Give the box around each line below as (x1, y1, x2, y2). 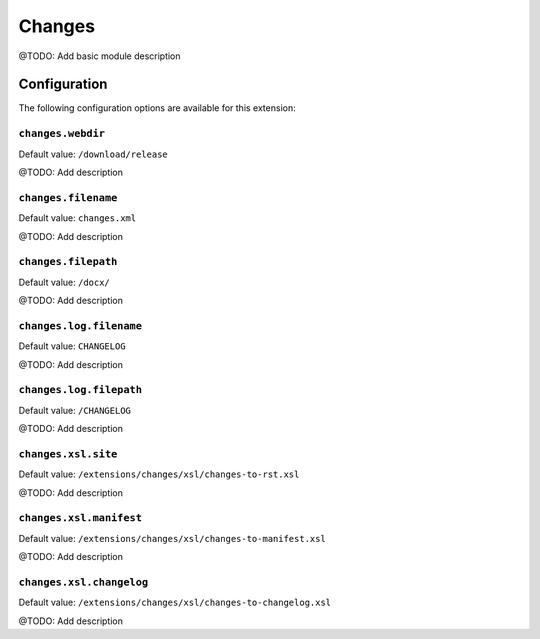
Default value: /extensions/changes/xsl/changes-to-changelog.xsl (18, 596, 332, 609)
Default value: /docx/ (18, 276, 110, 288)
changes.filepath (18, 255, 118, 269)
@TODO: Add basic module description (18, 50, 181, 62)
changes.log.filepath (18, 383, 142, 397)
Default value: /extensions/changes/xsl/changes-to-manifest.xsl (18, 532, 327, 544)
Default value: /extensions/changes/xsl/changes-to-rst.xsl (18, 468, 300, 480)
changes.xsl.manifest (18, 511, 142, 525)
